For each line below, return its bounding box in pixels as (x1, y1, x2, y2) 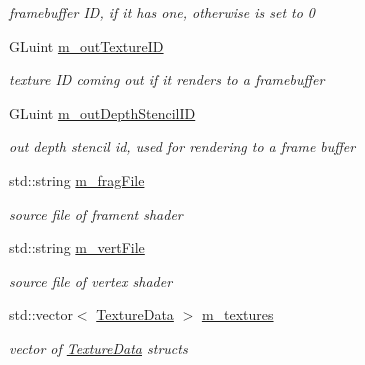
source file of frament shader (9, 203, 183, 224)
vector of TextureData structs (9, 337, 188, 358)
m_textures (201, 304, 274, 325)
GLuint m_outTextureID (9, 35, 164, 56)
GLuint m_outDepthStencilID (9, 102, 196, 123)
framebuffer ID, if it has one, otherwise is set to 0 (9, 2, 316, 22)
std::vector (9, 304, 73, 325)
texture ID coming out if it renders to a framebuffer (9, 69, 325, 90)
